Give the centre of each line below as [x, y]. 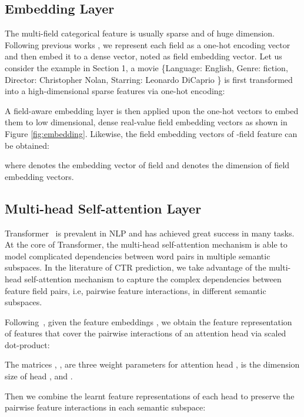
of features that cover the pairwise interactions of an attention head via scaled [146, 333]
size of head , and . [39, 376]
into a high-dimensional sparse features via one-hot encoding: [115, 91]
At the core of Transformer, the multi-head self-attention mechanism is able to [146, 244]
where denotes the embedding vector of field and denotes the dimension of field [147, 165]
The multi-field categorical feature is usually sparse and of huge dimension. [140, 33]
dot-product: [27, 344]
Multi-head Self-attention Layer [103, 208]
